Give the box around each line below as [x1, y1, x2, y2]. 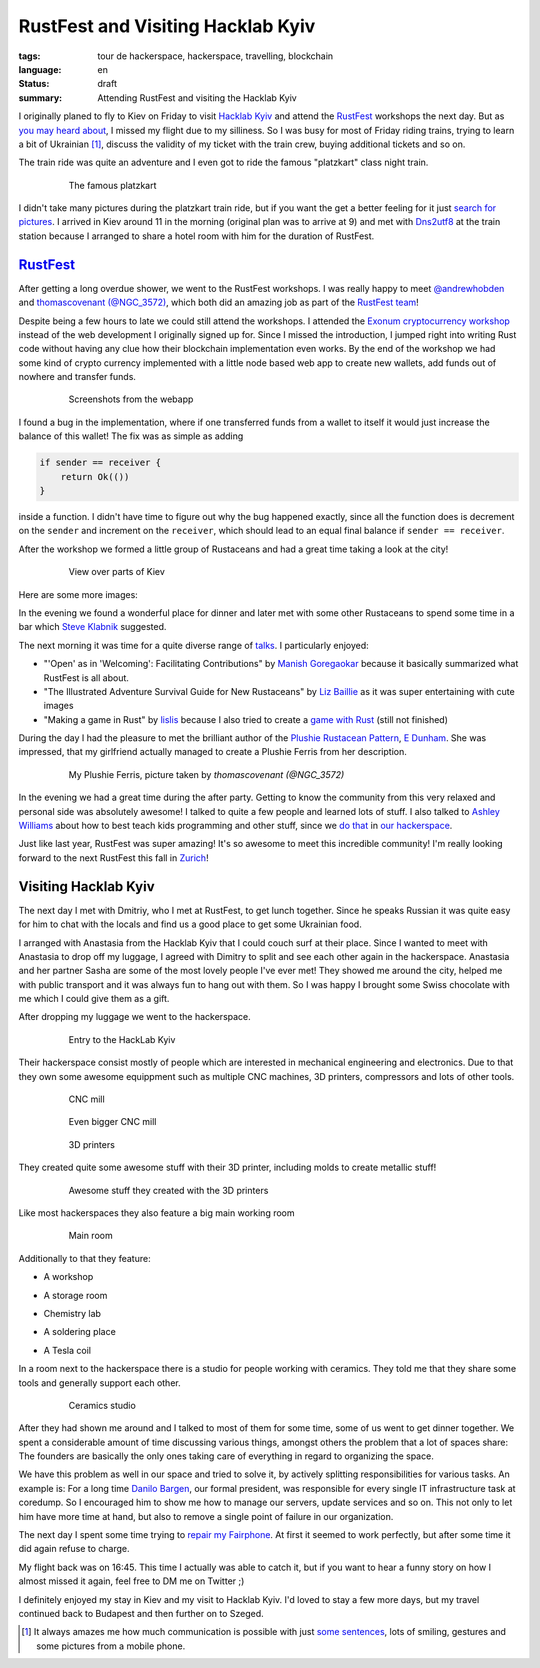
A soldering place [43, 1326, 117, 1338]
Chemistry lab [43, 1307, 102, 1319]
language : [18, 63, 62, 75]
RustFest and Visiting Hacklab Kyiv [18, 15, 316, 37]
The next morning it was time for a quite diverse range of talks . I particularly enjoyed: [18, 639, 369, 651]
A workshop [43, 1271, 94, 1283]
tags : [18, 50, 41, 62]
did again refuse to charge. [18, 1543, 130, 1555]
